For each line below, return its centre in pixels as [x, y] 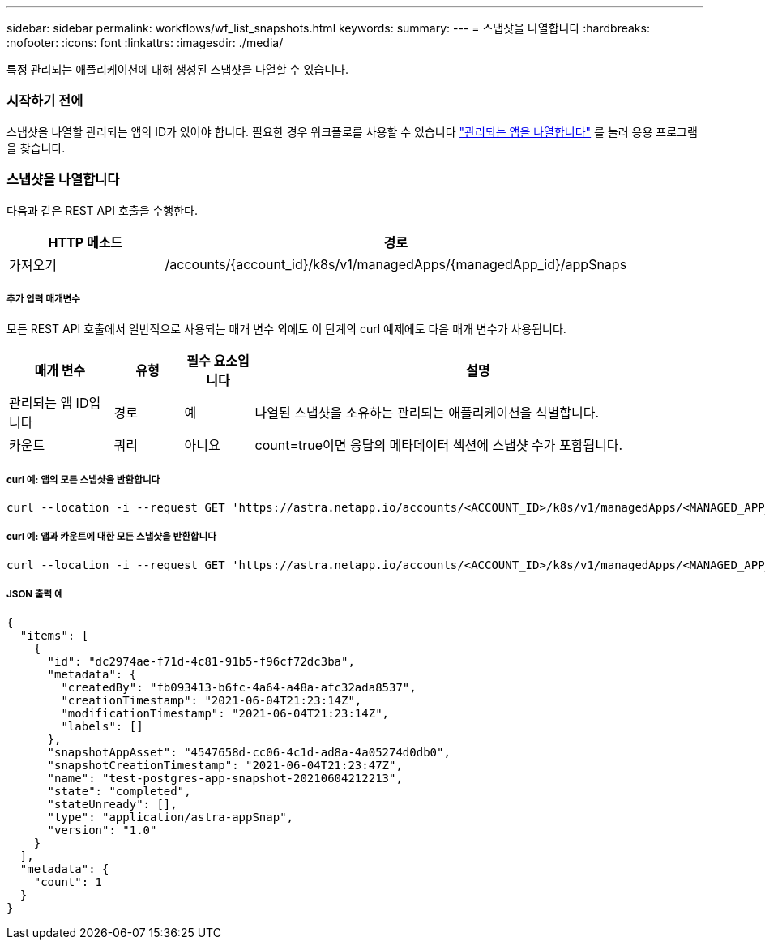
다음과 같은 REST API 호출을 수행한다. [103, 210]
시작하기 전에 [45, 101]
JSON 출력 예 [35, 595]
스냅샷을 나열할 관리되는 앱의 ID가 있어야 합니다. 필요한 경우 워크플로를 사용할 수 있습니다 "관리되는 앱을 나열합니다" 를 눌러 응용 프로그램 [352, 131]
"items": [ [54, 635]
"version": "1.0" [102, 830]
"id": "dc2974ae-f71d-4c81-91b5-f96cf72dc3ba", [201, 661]
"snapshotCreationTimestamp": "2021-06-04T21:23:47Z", [225, 765]
